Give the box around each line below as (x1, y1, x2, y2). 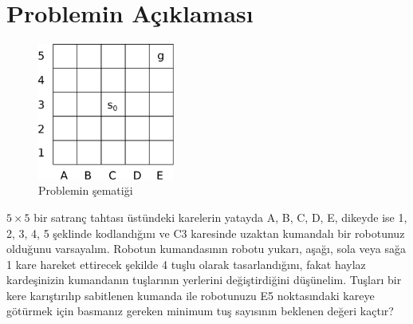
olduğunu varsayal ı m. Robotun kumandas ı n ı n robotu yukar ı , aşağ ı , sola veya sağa (6, 240, 406, 257)
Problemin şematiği (38, 182, 133, 199)
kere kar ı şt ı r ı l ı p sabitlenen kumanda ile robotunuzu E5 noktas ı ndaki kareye (6, 286, 375, 303)
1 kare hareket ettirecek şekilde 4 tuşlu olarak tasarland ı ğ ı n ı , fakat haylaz (6, 255, 366, 272)
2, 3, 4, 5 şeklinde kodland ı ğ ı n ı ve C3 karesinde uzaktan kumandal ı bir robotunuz (6, 224, 405, 241)
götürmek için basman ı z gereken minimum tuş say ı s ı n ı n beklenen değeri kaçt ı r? (6, 302, 394, 319)
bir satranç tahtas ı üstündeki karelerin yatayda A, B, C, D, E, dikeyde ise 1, (33, 208, 407, 225)
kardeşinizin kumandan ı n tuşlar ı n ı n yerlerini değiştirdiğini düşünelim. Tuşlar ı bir (6, 271, 402, 288)
